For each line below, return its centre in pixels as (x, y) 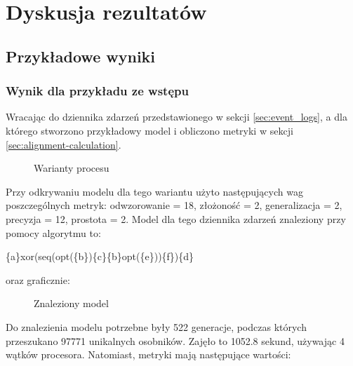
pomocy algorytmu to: (53, 232)
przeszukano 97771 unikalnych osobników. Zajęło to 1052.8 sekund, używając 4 (175, 340)
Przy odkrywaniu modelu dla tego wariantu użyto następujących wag (154, 191)
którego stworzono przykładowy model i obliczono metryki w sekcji (149, 130)
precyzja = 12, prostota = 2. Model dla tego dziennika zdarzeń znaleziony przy (176, 218)
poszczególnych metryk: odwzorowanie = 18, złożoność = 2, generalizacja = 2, (174, 205)
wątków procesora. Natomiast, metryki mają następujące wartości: (148, 354)
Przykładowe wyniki (81, 56)
